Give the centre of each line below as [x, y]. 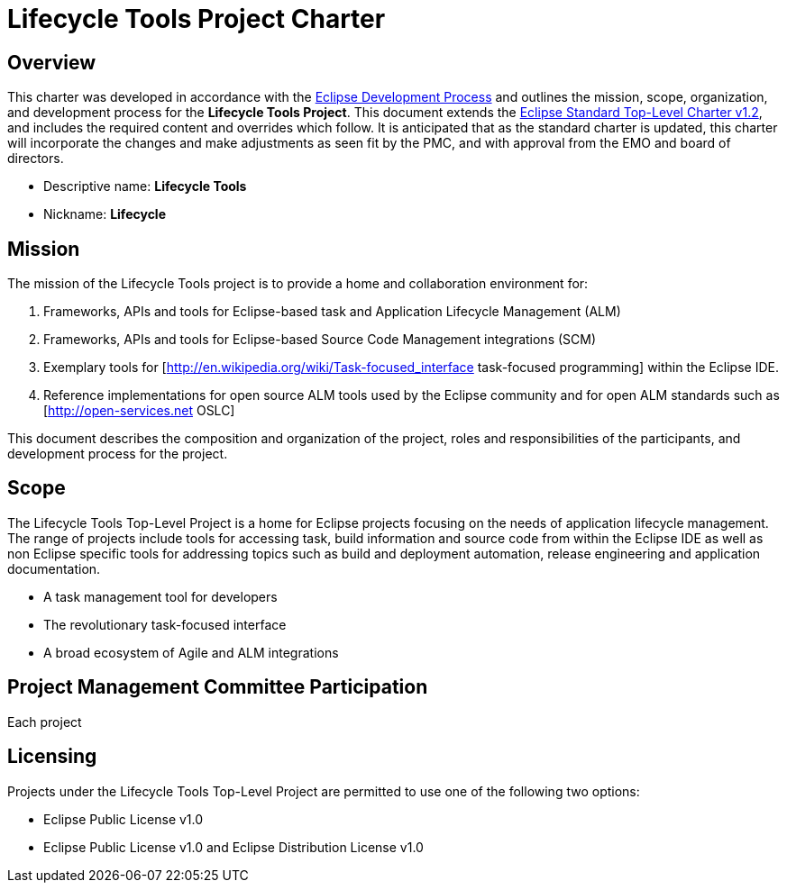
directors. [36, 159]
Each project [45, 722]
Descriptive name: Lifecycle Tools [145, 186]
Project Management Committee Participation [218, 687]
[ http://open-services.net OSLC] [139, 411]
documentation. [54, 568]
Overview [52, 62]
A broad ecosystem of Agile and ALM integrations [191, 652]
